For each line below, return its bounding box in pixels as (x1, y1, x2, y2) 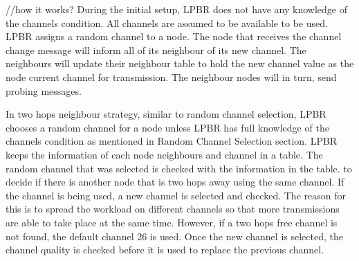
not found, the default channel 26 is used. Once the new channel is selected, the (6, 228, 343, 243)
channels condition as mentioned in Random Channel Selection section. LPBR (6, 134, 338, 148)
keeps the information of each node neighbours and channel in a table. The (6, 147, 323, 161)
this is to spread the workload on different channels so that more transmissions (6, 201, 340, 216)
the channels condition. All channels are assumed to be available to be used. (6, 15, 328, 30)
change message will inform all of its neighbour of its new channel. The (6, 42, 306, 57)
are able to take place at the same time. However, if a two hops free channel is (6, 215, 338, 229)
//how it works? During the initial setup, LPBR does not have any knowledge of (6, 2, 348, 16)
